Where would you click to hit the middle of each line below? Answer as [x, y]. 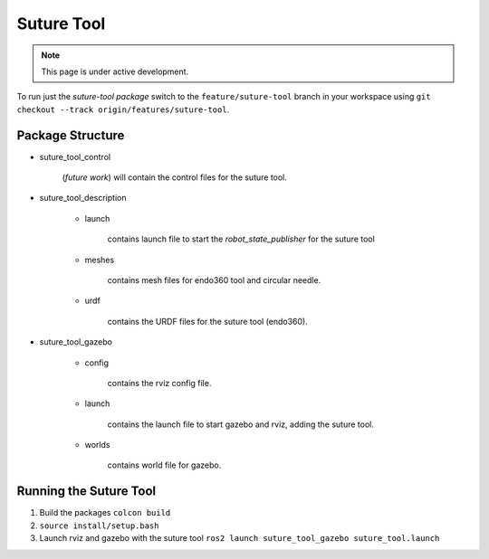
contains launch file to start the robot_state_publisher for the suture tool [241, 239]
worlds [97, 445]
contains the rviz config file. [159, 383]
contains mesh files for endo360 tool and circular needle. [214, 279]
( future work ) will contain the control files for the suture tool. [174, 177]
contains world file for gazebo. [164, 465]
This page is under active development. [115, 71]
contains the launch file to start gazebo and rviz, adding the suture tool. [241, 424]
